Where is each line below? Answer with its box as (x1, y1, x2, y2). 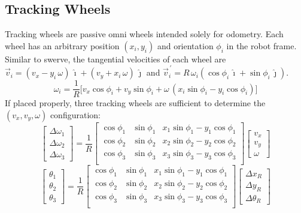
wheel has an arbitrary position (5, 39, 120, 52)
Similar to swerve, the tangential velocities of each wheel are (5, 52, 226, 65)
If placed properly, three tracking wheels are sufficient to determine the (5, 97, 266, 109)
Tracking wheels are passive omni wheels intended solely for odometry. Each (5, 28, 284, 40)
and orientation (157, 39, 214, 52)
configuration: (50, 108, 101, 121)
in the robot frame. (226, 39, 297, 52)
